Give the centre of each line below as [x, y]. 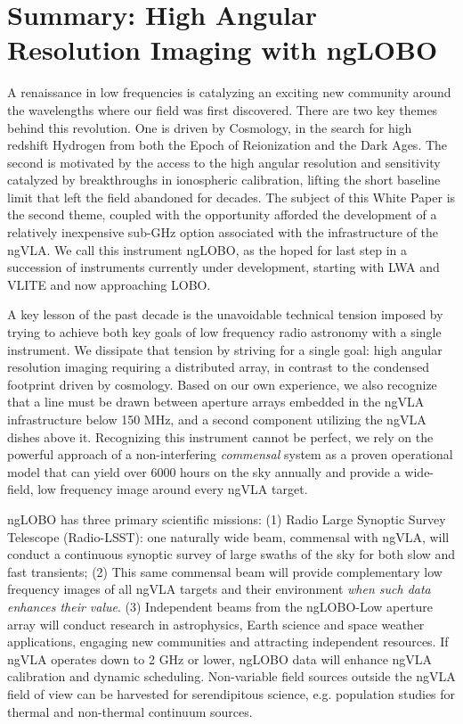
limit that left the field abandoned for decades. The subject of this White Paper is [231, 197]
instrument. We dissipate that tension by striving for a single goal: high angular [225, 349]
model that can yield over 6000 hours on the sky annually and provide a [204, 471]
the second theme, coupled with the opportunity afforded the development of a [222, 214]
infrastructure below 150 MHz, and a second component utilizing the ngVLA [217, 419]
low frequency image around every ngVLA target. [173, 489]
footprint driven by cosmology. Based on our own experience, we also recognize [222, 384]
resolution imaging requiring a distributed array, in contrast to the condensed [218, 367]
